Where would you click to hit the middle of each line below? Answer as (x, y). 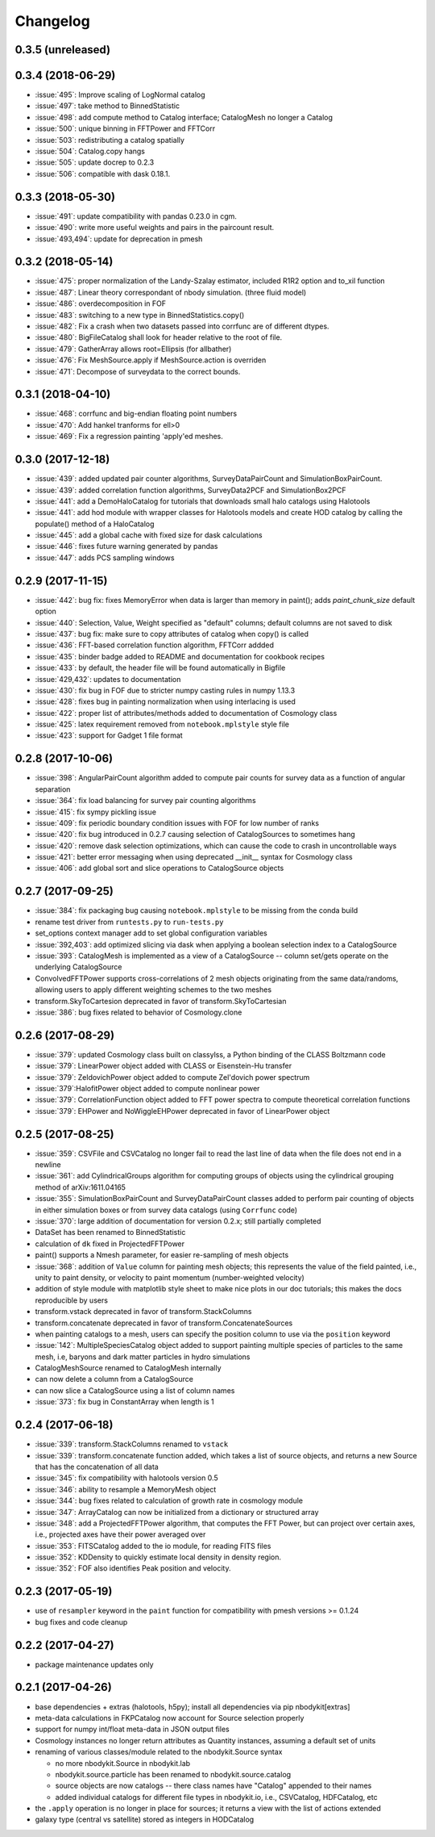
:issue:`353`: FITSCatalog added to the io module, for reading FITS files (153, 1546)
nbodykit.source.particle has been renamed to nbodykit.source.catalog (173, 1774)
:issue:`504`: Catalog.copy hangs (90, 151)
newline (48, 1165)
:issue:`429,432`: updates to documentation (108, 679)
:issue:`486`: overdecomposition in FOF (101, 303)
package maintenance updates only (94, 1664)
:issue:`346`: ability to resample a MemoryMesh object (126, 1489)
